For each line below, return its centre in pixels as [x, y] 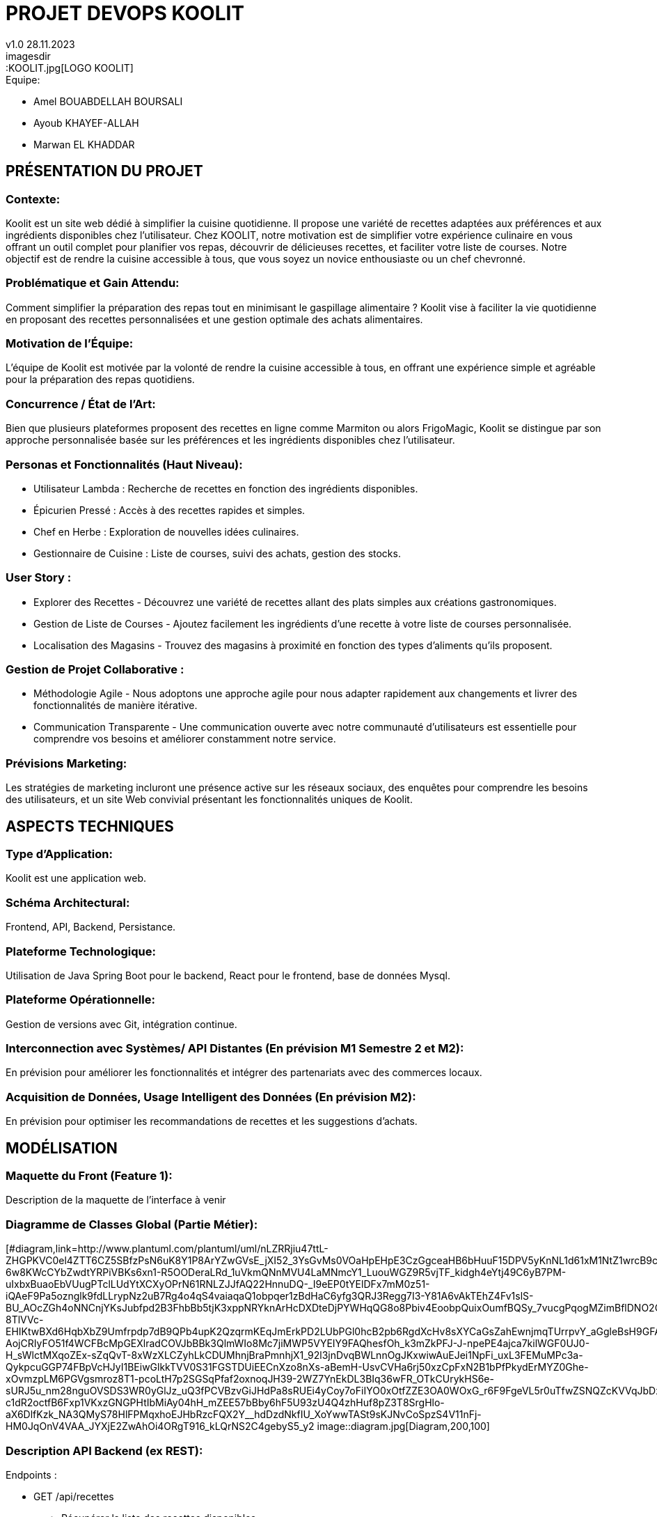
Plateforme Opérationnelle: [80, 1000]
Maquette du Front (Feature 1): [89, 1176]
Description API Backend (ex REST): [104, 1450]
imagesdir [28, 56]
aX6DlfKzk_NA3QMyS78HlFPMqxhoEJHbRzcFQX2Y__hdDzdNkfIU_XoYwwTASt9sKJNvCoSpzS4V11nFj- [244, 1415]
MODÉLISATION [62, 1148]
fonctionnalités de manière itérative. [116, 706]
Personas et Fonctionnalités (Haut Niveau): [124, 464]
